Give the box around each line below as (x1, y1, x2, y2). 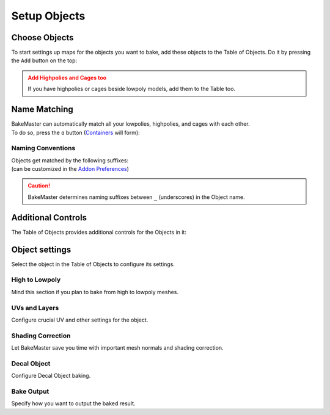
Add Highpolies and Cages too (28, 74, 107, 81)
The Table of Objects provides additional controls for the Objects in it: (11, 228, 186, 236)
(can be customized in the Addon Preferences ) (11, 165, 130, 173)
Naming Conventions (11, 144, 76, 153)
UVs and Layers (11, 303, 59, 312)
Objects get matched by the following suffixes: (11, 156, 128, 164)
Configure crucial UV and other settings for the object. (11, 316, 148, 323)
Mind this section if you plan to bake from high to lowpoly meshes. (11, 288, 179, 295)
